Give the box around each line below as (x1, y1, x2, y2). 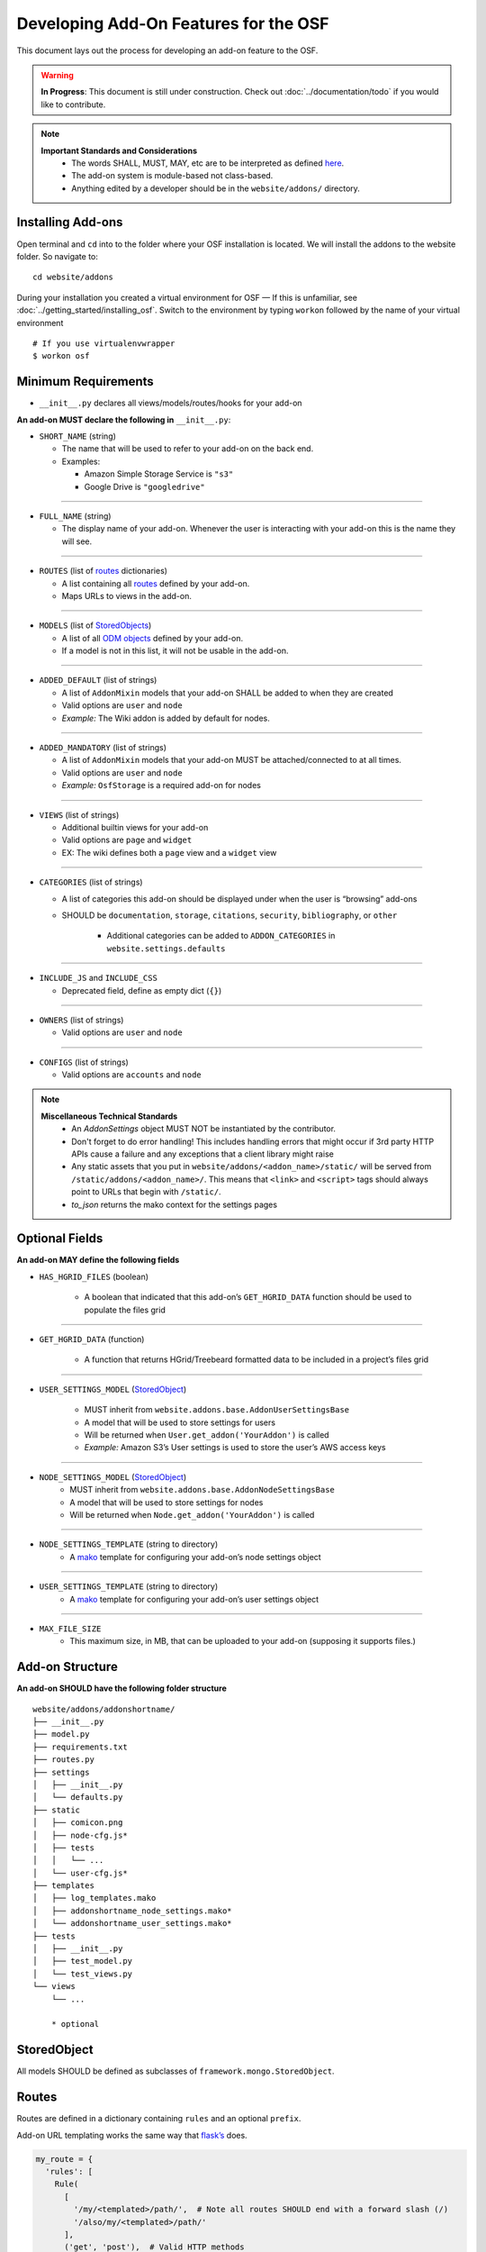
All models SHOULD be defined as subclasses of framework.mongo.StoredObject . (16, 2066, 335, 2076)
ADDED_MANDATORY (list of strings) (39, 742, 166, 753)
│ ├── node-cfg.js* (32, 1830, 128, 1840)
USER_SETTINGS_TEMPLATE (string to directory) (39, 1581, 219, 1592)
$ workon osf (32, 351, 90, 361)
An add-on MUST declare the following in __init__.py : (16, 414, 231, 425)
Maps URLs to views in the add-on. (61, 590, 193, 601)
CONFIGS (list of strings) (39, 1057, 130, 1067)
